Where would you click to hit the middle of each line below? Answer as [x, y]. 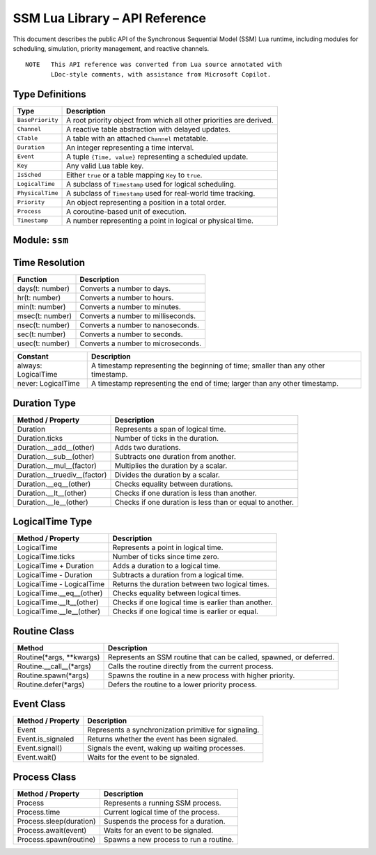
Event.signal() [40, 748]
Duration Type [45, 403]
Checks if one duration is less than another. [186, 493]
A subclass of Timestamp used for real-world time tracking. [161, 193]
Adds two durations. [148, 447]
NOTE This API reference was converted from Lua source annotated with [154, 65]
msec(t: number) [45, 316]
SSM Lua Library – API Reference [110, 18]
